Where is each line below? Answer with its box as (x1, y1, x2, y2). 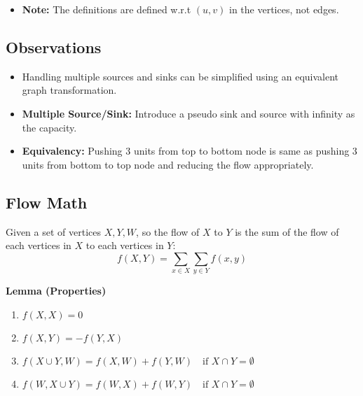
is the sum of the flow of (235, 224, 339, 239)
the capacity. (22, 120, 77, 134)
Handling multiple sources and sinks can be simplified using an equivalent (22, 69, 339, 83)
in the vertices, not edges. (229, 2, 339, 16)
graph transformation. (22, 83, 117, 97)
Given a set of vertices (6, 224, 101, 239)
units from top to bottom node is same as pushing (133, 143, 350, 158)
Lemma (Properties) (6, 283, 107, 298)
